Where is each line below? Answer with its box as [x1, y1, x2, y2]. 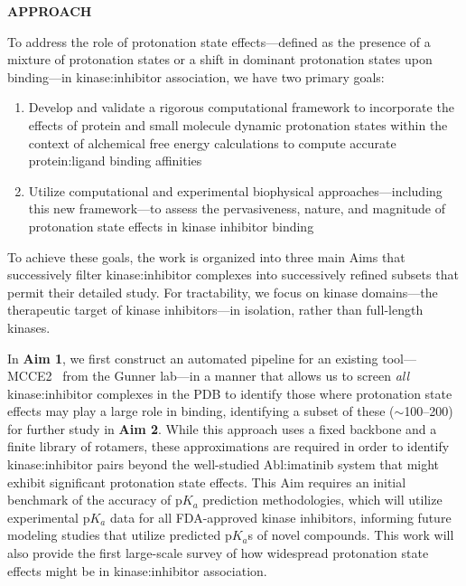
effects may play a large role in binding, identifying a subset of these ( [7, 402, 395, 421]
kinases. [7, 317, 51, 336]
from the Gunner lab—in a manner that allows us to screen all [62, 366, 410, 385]
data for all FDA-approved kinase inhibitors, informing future [109, 507, 452, 526]
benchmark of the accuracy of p [7, 490, 182, 509]
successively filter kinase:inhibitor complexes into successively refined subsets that [7, 265, 459, 284]
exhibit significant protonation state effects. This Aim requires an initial [7, 472, 406, 491]
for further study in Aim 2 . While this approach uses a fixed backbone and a [7, 419, 437, 438]
